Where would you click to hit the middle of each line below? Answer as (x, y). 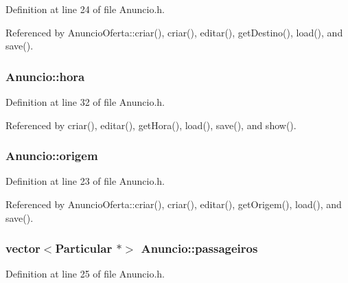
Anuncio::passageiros (199, 248)
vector (23, 248)
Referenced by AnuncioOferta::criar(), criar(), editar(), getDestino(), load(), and (174, 32)
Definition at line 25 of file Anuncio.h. (85, 274)
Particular (84, 248)
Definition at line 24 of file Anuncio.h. (85, 9)
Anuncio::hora (45, 76)
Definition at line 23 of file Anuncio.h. (85, 181)
